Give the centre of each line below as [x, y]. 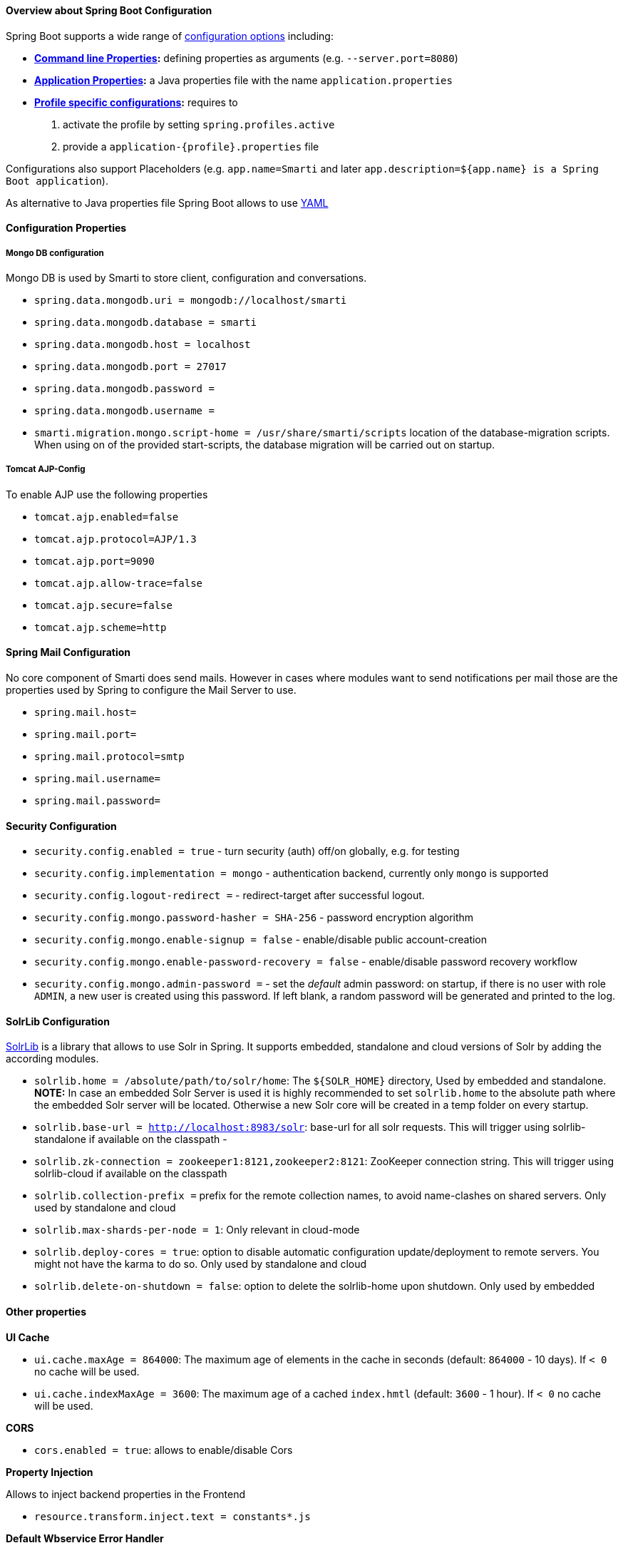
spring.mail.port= [86, 734]
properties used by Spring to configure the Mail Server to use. [151, 690]
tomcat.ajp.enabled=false [107, 517]
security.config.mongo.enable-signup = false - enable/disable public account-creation [261, 940]
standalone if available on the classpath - [131, 1139]
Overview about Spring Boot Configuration [109, 10]
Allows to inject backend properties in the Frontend [126, 1494]
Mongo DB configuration [55, 253]
